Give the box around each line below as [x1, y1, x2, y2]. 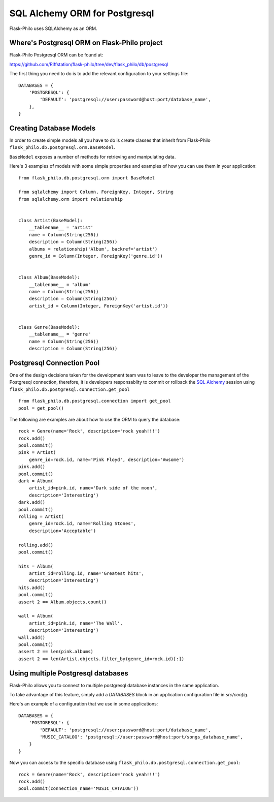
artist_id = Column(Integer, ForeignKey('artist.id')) [28, 303, 168, 309]
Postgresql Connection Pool [9, 358, 100, 367]
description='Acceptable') [28, 528, 96, 534]
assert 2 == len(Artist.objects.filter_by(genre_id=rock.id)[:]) [18, 656, 185, 662]
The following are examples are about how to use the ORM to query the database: [9, 416, 181, 422]
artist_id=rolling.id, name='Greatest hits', [28, 571, 145, 576]
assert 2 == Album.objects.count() [18, 599, 107, 605]
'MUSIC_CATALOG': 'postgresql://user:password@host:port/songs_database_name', [40, 734, 244, 740]
